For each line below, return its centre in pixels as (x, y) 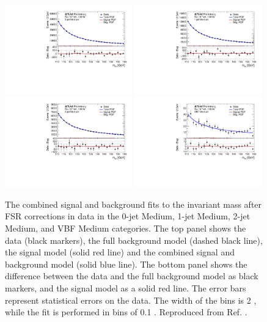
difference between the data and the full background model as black (132, 276)
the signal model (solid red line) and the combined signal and (120, 252)
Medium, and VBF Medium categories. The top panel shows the (126, 228)
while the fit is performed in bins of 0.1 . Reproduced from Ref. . (126, 312)
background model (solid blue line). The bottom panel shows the (126, 264)
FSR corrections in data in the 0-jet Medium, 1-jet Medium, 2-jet (128, 216)
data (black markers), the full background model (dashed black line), (134, 240)
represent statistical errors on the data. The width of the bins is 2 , (131, 300)
